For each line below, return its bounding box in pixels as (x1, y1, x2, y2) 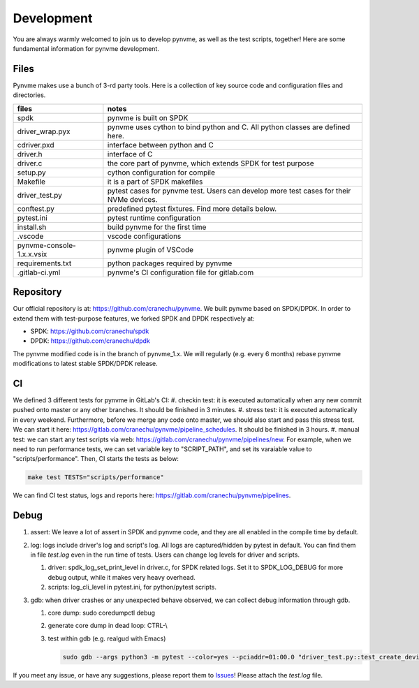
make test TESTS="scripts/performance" (27, 474, 164, 481)
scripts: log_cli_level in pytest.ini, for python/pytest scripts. (47, 583, 216, 592)
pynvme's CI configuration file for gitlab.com (107, 268, 254, 277)
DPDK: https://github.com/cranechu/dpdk (30, 337, 150, 345)
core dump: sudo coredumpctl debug (47, 608, 156, 617)
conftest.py (17, 203, 55, 213)
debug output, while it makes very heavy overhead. (47, 573, 196, 581)
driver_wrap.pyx (17, 126, 71, 136)
